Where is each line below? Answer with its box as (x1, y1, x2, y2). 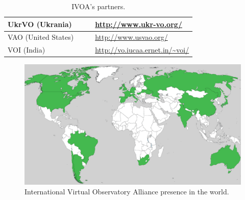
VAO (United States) (8, 32, 74, 42)
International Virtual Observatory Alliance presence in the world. (24, 186, 229, 197)
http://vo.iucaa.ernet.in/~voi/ (95, 44, 189, 55)
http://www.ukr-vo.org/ (95, 18, 182, 29)
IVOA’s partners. (71, 1, 126, 11)
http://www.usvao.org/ (95, 32, 168, 42)
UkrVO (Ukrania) (8, 18, 72, 29)
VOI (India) (8, 44, 45, 55)
